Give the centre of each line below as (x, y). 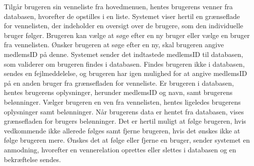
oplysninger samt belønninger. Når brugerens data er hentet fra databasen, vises (124, 111)
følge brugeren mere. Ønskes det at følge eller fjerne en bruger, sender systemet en (127, 140)
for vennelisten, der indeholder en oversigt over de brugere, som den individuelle (124, 26)
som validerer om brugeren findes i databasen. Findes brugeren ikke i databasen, (124, 64)
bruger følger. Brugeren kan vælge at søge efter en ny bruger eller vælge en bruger (127, 35)
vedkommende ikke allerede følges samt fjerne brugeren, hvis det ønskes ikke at (122, 130)
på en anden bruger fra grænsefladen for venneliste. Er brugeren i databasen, (119, 83)
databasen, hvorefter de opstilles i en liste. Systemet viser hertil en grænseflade (122, 16)
